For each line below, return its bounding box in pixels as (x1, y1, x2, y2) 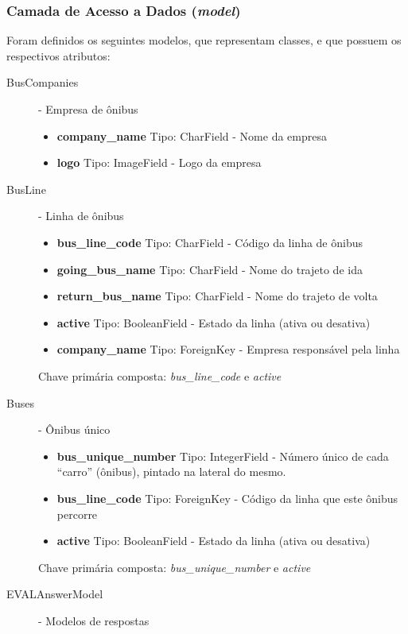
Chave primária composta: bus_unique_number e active (38, 559, 311, 575)
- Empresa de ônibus (38, 101, 138, 117)
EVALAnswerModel (6, 586, 103, 602)
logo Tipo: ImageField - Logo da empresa (56, 154, 262, 171)
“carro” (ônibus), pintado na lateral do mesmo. (56, 463, 286, 480)
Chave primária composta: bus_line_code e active (38, 367, 282, 384)
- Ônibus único (38, 421, 111, 438)
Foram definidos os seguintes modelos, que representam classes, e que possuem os (6, 32, 402, 48)
